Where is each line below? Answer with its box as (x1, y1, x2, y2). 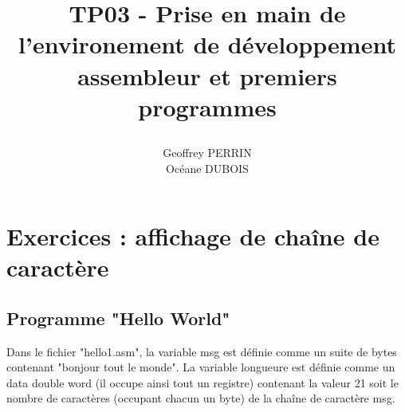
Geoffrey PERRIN (163, 143, 252, 160)
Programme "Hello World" (6, 305, 230, 330)
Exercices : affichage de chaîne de (6, 220, 379, 253)
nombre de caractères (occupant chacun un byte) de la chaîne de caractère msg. (6, 390, 395, 406)
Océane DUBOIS (166, 159, 249, 176)
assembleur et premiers (77, 59, 337, 92)
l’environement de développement (18, 28, 396, 61)
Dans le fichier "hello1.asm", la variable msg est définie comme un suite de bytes (6, 343, 397, 359)
